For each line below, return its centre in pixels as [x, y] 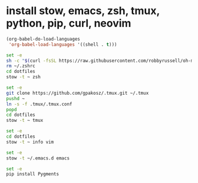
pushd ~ [16, 98]
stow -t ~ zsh [24, 77]
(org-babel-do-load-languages [43, 39]
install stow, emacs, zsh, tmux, [83, 11]
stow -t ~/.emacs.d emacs [38, 158]
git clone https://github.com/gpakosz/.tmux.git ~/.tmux [77, 93]
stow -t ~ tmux [25, 121]
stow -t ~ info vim [30, 142]
